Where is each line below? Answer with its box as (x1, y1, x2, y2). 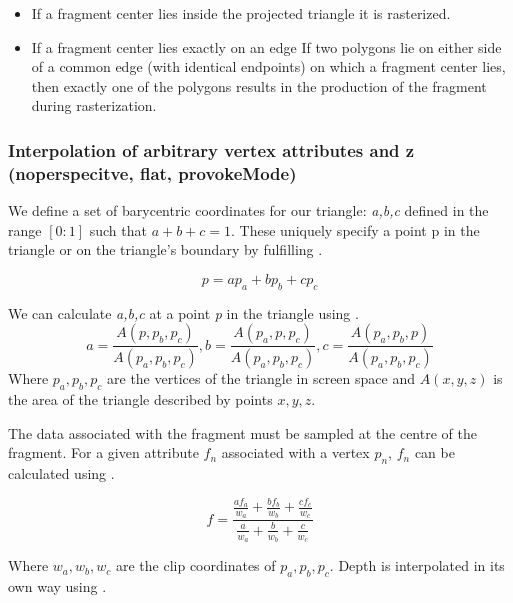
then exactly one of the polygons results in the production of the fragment (31, 75, 487, 96)
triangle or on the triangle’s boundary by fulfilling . (8, 239, 323, 260)
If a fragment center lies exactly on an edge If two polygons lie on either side (31, 36, 502, 57)
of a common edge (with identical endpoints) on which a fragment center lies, (31, 56, 506, 77)
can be (414, 442, 455, 463)
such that (89, 219, 147, 240)
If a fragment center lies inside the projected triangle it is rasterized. (31, 3, 451, 23)
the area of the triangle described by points (8, 388, 273, 409)
